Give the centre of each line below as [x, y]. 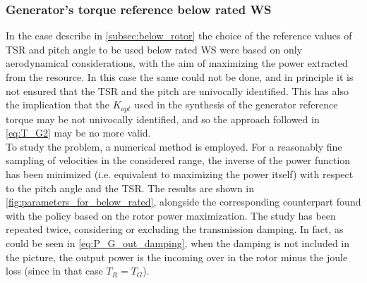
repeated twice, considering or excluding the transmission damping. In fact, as [175, 229]
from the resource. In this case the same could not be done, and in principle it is [180, 77]
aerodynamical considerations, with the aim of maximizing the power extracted [177, 63]
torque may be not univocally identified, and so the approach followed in [163, 119]
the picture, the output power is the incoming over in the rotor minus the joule [177, 257]
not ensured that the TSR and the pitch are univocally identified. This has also [177, 90]
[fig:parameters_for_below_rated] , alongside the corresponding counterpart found [183, 202]
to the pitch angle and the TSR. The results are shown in [130, 188]
